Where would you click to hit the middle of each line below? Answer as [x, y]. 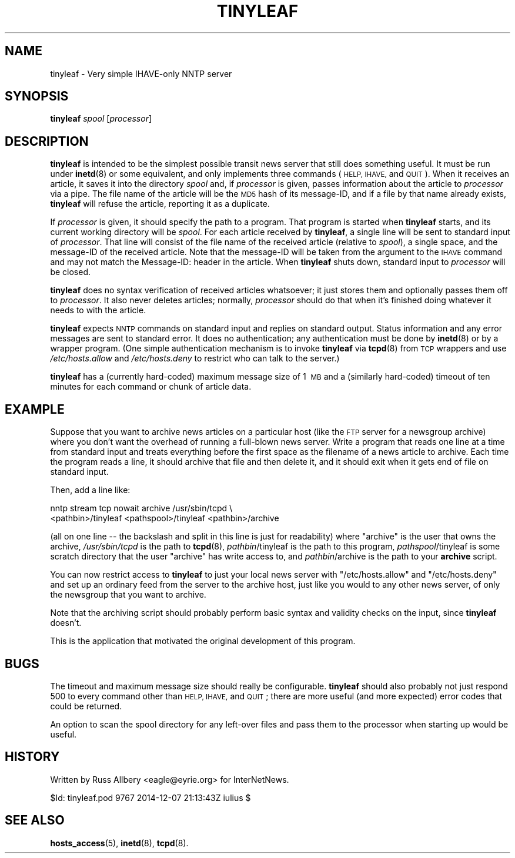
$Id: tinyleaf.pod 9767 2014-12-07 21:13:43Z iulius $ [151, 797]
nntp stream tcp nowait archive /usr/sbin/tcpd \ [141, 508]
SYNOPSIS [37, 96]
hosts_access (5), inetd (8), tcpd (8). [119, 843]
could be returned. [86, 706]
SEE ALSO [35, 820]
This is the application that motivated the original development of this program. [203, 641]
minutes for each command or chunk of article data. [151, 387]
